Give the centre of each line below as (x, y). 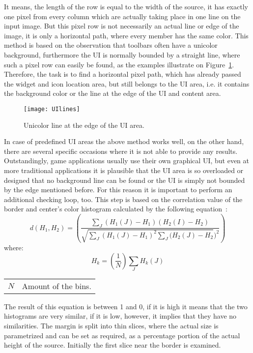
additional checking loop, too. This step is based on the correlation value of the (123, 199)
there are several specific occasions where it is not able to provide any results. (121, 151)
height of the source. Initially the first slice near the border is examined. (112, 345)
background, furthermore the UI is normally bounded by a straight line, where (122, 54)
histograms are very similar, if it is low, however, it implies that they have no (120, 316)
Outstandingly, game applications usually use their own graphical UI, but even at (126, 161)
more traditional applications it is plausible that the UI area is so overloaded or (124, 170)
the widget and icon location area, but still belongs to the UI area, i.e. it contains (127, 83)
